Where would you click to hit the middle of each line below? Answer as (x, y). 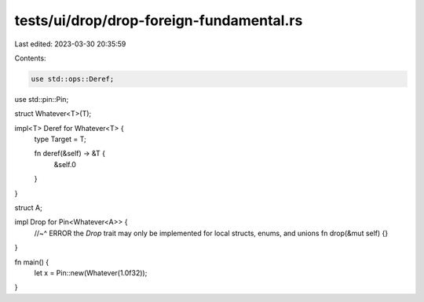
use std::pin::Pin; (42, 99)
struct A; (28, 208)
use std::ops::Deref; (73, 79)
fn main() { (32, 262)
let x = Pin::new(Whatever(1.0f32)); (91, 273)
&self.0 (65, 164)
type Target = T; (60, 139)
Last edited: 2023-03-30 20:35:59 (70, 44)
